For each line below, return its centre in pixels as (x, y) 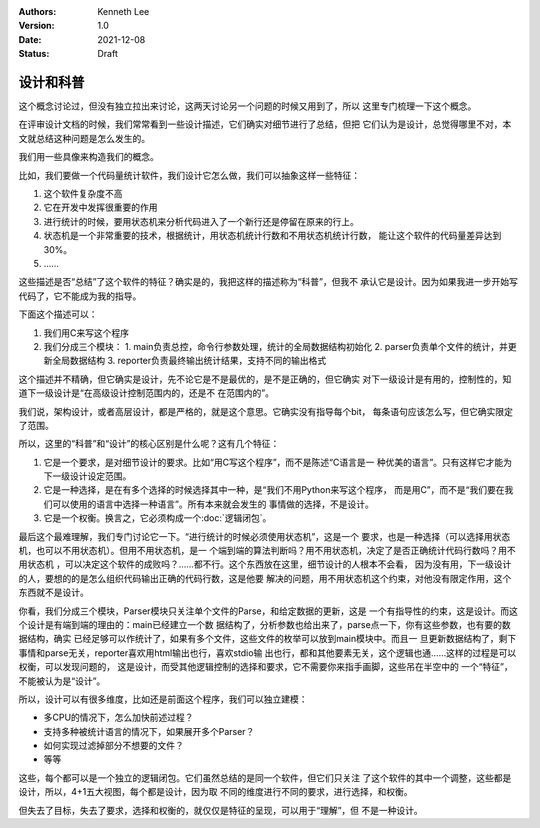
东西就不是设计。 (53, 592)
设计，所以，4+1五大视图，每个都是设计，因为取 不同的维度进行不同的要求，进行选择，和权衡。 (215, 792)
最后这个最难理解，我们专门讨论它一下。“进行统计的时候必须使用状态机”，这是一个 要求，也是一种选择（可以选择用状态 (264, 536)
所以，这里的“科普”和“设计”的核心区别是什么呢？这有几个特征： (149, 444)
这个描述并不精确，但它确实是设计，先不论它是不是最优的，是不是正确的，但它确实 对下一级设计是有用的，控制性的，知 (265, 379)
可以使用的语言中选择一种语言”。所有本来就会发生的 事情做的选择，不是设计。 (213, 504)
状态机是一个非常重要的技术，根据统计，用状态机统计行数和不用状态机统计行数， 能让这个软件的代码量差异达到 (272, 236)
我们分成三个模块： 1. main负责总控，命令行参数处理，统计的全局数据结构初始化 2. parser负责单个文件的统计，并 (276, 346)
